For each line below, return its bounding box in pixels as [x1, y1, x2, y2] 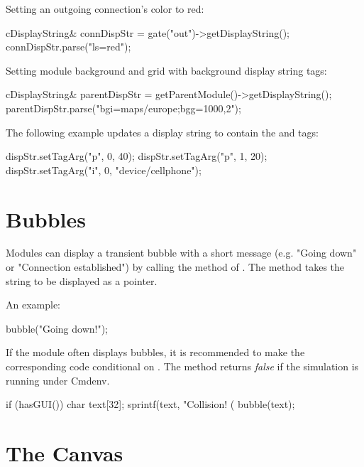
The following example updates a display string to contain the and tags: [6, 124, 319, 139]
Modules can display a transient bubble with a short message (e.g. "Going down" [6, 245, 357, 260]
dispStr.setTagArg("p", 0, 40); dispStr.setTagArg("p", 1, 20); [6, 149, 268, 163]
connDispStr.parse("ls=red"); [6, 39, 131, 54]
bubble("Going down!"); [6, 321, 109, 336]
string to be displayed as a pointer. [6, 273, 158, 288]
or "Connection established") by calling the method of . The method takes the [6, 259, 345, 274]
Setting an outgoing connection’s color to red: [6, 1, 204, 16]
